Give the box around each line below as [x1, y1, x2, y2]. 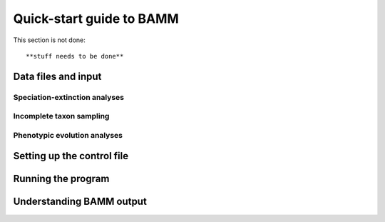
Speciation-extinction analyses [13, 92, 125, 102]
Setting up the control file [13, 150, 129, 162]
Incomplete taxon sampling [13, 111, 110, 121]
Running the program [13, 173, 110, 185]
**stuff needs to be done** [26, 52, 124, 60]
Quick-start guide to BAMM [13, 11, 180, 26]
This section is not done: [13, 36, 86, 44]
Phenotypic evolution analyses [13, 130, 123, 140]
